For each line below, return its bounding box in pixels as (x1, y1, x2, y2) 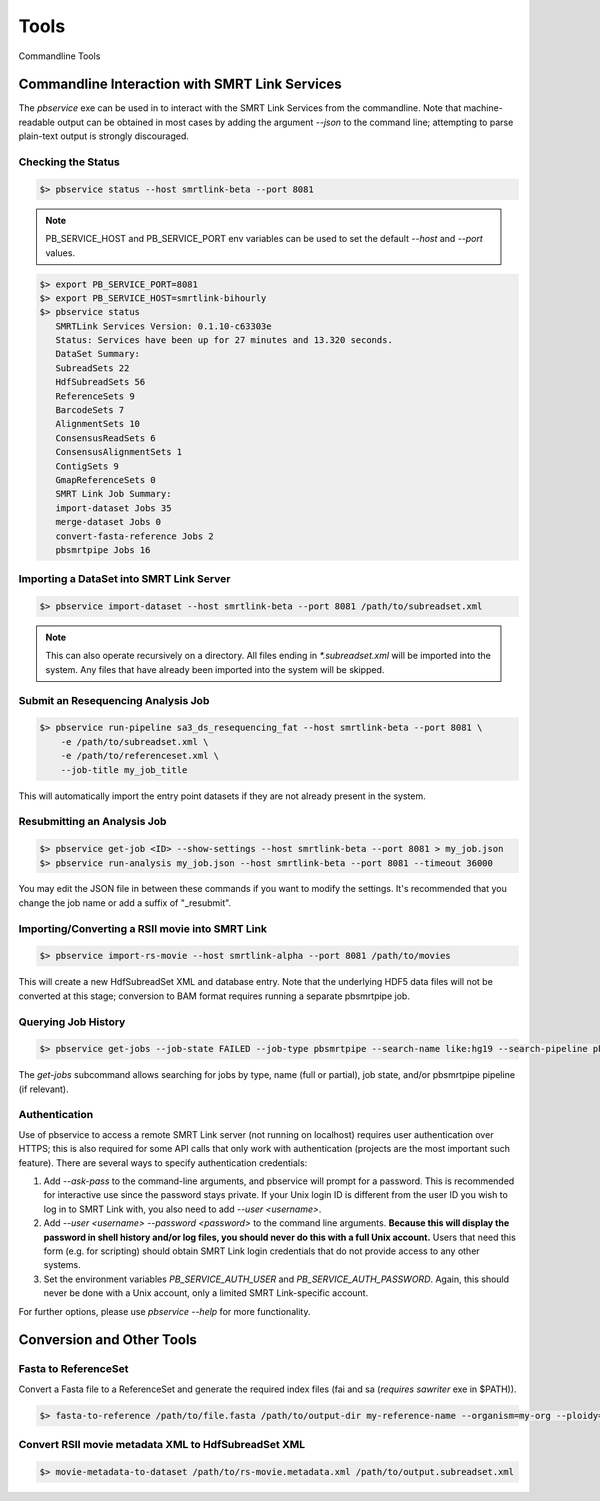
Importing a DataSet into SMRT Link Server (18, 572, 231, 586)
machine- (463, 102, 504, 114)
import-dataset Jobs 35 (55, 502, 172, 514)
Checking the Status (18, 155, 120, 169)
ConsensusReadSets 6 (55, 432, 157, 444)
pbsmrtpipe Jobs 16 (55, 544, 151, 555)
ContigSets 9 (55, 460, 120, 472)
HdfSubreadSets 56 (55, 376, 146, 388)
